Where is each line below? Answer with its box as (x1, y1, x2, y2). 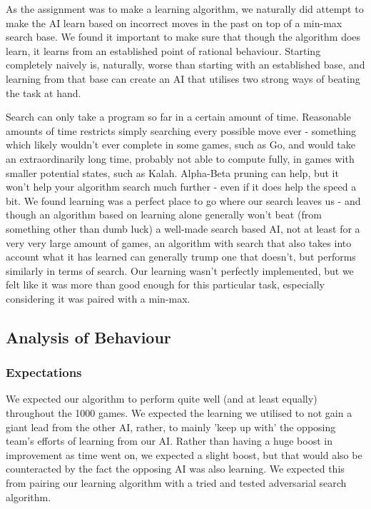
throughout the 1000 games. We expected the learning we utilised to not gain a (6, 405, 352, 420)
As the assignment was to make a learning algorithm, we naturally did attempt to (6, 1, 364, 16)
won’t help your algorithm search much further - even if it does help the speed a (6, 179, 357, 194)
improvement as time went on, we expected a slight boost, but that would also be (6, 447, 362, 462)
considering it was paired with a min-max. (6, 291, 190, 306)
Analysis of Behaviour (6, 326, 171, 348)
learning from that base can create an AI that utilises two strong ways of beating (6, 71, 360, 86)
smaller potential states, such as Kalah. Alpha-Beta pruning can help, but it (6, 165, 339, 180)
